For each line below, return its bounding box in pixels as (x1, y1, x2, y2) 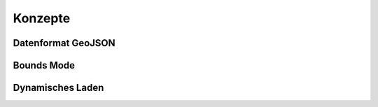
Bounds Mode (13, 59, 76, 71)
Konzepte (13, 10, 71, 26)
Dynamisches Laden (13, 82, 104, 94)
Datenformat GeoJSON (13, 37, 115, 49)
